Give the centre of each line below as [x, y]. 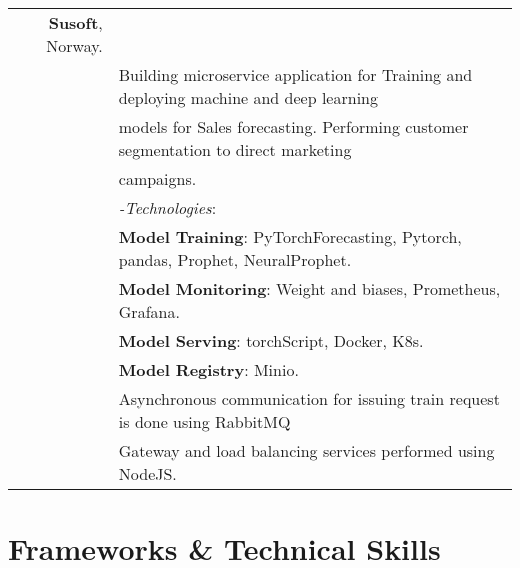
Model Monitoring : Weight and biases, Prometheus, [309, 288]
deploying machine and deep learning [248, 97]
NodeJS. [147, 473]
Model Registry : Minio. [208, 369]
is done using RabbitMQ [204, 421]
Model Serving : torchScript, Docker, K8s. [271, 340]
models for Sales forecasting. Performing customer [293, 126]
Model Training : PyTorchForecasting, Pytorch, [290, 236]
